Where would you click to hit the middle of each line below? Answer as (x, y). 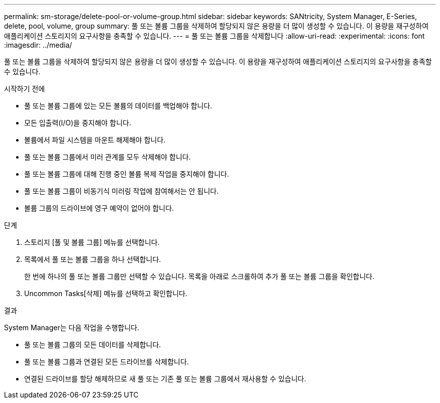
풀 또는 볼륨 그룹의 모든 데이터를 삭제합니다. (93, 345)
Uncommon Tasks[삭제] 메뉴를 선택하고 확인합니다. (106, 293)
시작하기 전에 (25, 89)
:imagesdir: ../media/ (38, 45)
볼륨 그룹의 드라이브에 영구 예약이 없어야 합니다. (99, 208)
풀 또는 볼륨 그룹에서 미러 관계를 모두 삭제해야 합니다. (107, 157)
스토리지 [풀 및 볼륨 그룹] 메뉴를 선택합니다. (92, 242)
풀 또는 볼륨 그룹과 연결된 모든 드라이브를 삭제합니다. (106, 362)
